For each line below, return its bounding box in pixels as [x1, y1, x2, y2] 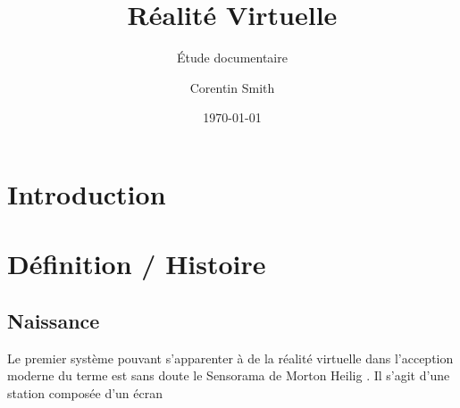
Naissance [7, 306, 100, 334]
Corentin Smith [189, 78, 275, 96]
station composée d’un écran [7, 383, 163, 402]
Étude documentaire [177, 48, 288, 67]
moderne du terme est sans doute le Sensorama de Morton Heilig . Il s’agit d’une [7, 366, 450, 385]
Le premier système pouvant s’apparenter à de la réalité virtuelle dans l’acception [7, 348, 454, 367]
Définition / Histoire [7, 246, 266, 282]
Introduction [7, 175, 166, 212]
